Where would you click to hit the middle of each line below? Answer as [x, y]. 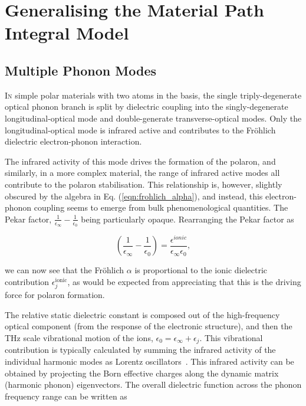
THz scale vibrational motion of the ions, [79, 338]
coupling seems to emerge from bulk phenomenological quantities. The [161, 207]
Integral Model [67, 33]
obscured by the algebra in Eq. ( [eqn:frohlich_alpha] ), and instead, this [134, 196]
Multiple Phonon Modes [81, 70]
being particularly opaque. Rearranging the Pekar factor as [187, 219]
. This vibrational [231, 338]
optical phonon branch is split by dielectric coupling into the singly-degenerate [147, 107]
